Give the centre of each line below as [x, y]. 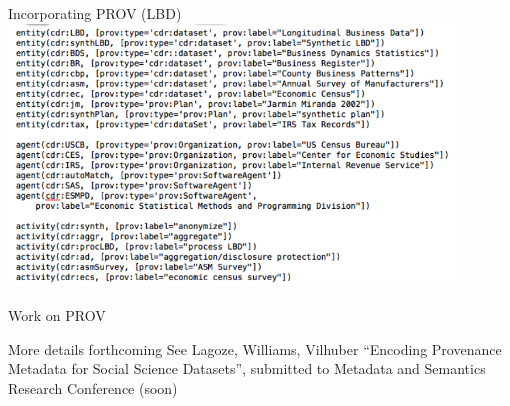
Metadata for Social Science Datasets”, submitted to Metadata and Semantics [247, 368]
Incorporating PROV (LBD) [95, 13]
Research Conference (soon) [93, 387]
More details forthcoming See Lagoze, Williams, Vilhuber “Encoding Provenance [255, 348]
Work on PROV [57, 314]
